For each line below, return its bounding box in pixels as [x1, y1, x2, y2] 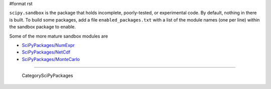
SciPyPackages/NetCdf [22, 49, 71, 55]
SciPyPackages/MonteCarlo [22, 56, 80, 62]
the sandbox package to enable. [9, 24, 76, 30]
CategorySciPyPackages [22, 72, 73, 78]
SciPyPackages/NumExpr [22, 42, 75, 48]
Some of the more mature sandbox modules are [9, 33, 108, 39]
